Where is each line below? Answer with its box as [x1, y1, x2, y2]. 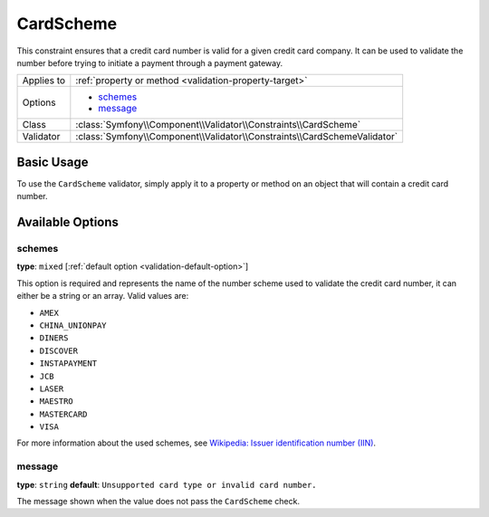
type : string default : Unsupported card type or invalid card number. [16, 479, 317, 490]
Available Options [16, 215, 120, 230]
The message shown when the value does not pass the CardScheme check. [16, 496, 301, 506]
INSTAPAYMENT [39, 359, 98, 369]
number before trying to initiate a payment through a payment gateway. [16, 57, 283, 68]
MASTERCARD [39, 408, 88, 419]
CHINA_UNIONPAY [39, 320, 108, 330]
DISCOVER [39, 345, 79, 356]
